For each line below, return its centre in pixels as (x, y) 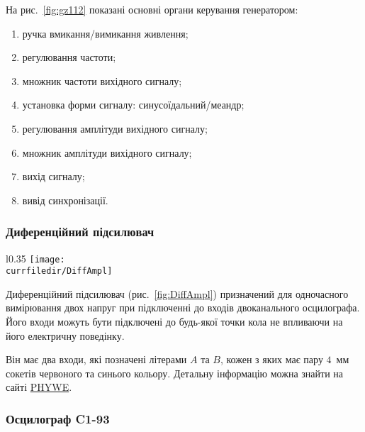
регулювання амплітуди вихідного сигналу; (115, 128)
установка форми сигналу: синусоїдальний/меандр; (133, 105)
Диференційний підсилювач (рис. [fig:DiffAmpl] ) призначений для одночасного (177, 293)
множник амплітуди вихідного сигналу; (107, 152)
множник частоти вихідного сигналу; (102, 81)
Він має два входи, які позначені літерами (96, 359)
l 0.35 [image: (35, 258)
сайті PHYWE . (39, 387)
